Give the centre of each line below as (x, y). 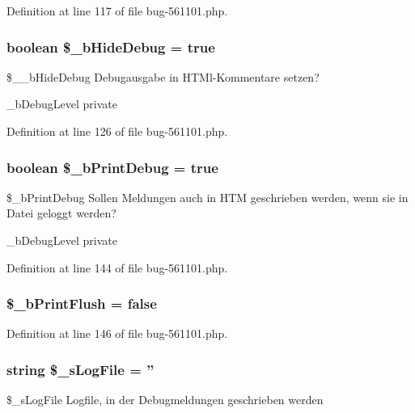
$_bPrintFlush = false (82, 303)
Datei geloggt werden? (61, 213)
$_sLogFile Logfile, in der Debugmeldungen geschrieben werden (165, 400)
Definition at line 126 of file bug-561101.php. (117, 131)
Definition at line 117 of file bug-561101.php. (117, 11)
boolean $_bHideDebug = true (111, 46)
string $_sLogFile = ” (80, 369)
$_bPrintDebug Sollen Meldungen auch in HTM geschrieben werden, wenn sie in (207, 197)
